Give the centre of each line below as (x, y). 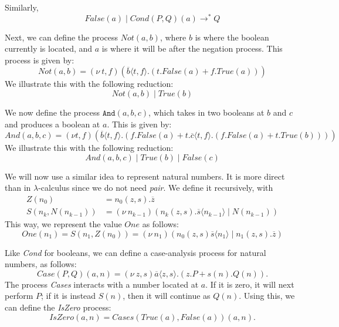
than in (18, 188)
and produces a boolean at (52, 124)
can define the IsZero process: (58, 307)
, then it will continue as (167, 296)
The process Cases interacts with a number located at (102, 284)
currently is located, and (49, 48)
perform (19, 296)
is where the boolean (232, 37)
